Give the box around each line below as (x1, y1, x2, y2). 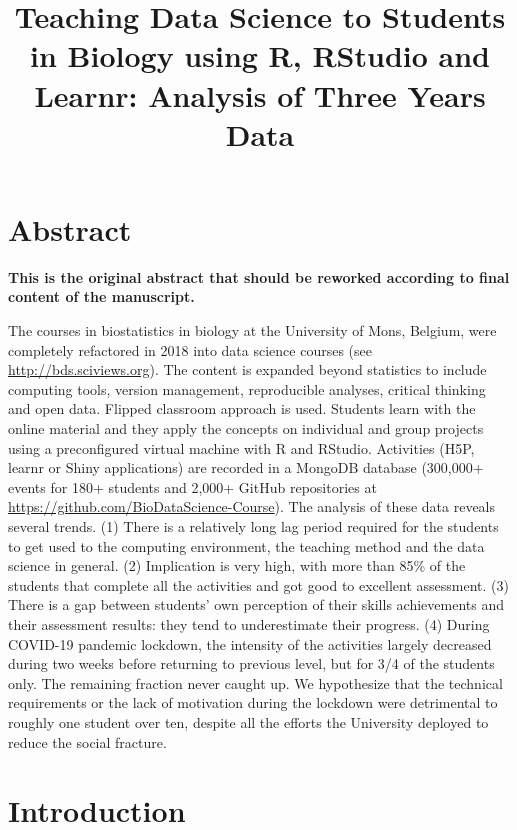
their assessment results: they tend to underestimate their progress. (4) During (8, 613, 490, 634)
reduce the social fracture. (8, 731, 167, 752)
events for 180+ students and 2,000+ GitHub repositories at (8, 476, 377, 497)
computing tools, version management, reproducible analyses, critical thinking (8, 378, 486, 399)
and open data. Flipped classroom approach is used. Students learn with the (8, 398, 476, 419)
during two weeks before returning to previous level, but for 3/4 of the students (8, 653, 495, 674)
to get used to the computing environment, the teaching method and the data (8, 535, 485, 556)
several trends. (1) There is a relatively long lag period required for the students (8, 516, 499, 536)
